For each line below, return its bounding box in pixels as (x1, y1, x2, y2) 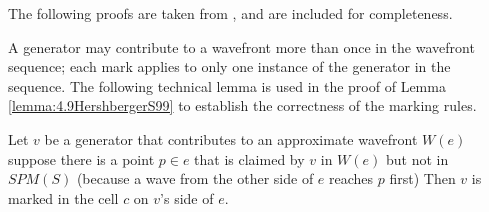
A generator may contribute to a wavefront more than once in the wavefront (8, 36, 475, 57)
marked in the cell (8, 187, 119, 208)
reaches (329, 168, 374, 189)
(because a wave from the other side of (76, 168, 314, 189)
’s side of (160, 187, 214, 208)
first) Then (389, 168, 456, 189)
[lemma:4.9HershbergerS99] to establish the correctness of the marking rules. (8, 95, 477, 116)
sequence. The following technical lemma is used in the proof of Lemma (8, 75, 446, 96)
